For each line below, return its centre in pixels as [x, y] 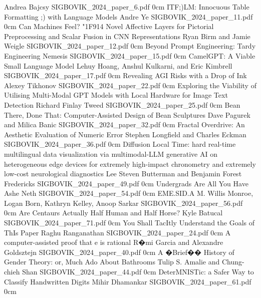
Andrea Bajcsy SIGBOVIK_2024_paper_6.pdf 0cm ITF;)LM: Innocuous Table [127, 7]
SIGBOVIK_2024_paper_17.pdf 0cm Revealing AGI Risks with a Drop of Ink [125, 75]
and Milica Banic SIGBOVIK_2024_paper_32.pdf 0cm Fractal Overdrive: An [124, 124]
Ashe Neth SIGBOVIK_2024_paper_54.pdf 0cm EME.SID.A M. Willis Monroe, [129, 193]
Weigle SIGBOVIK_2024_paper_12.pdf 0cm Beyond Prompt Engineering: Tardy [130, 46]
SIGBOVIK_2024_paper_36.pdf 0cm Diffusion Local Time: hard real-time [120, 144]
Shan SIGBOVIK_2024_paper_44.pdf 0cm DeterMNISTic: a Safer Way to [138, 272]
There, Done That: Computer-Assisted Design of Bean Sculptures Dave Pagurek [127, 114]
